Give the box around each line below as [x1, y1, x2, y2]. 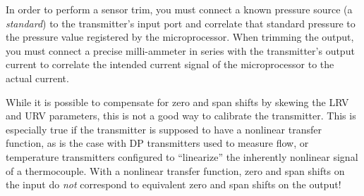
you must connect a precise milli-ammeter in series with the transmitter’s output [6, 43, 355, 58]
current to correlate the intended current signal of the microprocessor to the [6, 57, 334, 72]
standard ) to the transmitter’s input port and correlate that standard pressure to [6, 15, 356, 30]
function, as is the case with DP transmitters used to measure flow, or [6, 136, 309, 150]
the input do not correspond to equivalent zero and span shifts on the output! [6, 177, 341, 192]
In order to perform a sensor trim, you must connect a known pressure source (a [6, 2, 353, 16]
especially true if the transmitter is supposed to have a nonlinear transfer [6, 122, 322, 136]
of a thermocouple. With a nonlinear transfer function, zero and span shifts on [6, 163, 345, 178]
